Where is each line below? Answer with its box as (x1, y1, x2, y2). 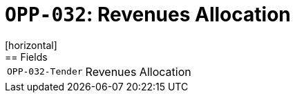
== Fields (5, 50, 48, 63)
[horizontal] (5, 39, 57, 51)
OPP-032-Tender (7, 66, 83, 77)
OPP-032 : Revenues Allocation (5, 3, 291, 26)
